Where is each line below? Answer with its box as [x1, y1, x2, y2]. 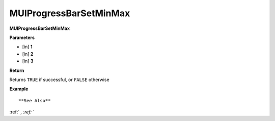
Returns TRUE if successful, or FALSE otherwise [9, 76, 109, 83]
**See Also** [18, 98, 51, 103]
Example [9, 86, 29, 92]
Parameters [9, 34, 35, 41]
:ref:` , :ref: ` [9, 109, 35, 115]
